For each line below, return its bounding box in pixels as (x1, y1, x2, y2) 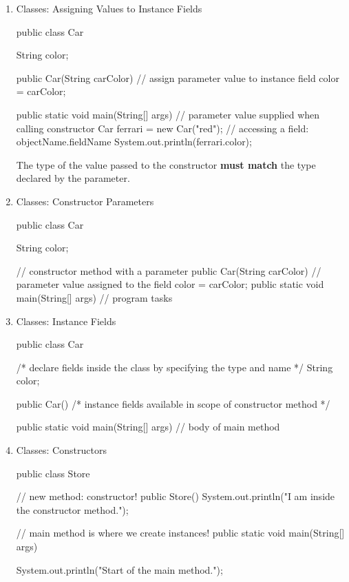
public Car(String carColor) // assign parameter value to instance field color (16, 70, 339, 85)
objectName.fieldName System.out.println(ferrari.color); (16, 134, 252, 149)
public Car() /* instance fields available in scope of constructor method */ (16, 396, 330, 410)
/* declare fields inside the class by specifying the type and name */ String (16, 360, 333, 374)
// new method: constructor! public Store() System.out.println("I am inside (16, 489, 335, 503)
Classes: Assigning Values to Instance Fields (16, 1, 202, 15)
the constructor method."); (16, 502, 129, 517)
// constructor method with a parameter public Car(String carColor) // (16, 263, 321, 278)
